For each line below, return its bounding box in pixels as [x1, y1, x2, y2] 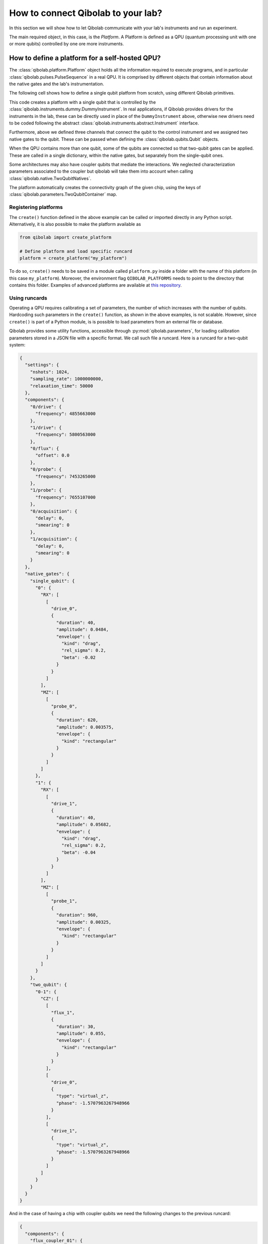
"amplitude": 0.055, [56, 1031, 106, 1036]
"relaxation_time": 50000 [30, 383, 93, 389]
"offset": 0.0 [35, 453, 69, 458]
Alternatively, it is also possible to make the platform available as [9, 221, 141, 227]
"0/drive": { [30, 404, 62, 410]
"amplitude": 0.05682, [56, 822, 112, 828]
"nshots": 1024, [30, 369, 69, 375]
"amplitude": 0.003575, [56, 724, 114, 730]
